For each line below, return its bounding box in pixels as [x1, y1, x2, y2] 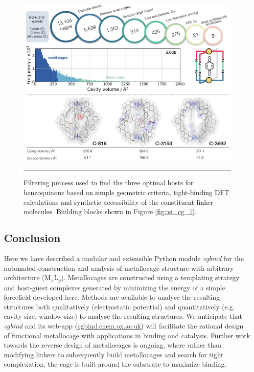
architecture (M [4, 272, 51, 283]
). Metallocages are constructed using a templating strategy [61, 272, 240, 283]
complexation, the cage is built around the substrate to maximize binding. [4, 359, 227, 369]
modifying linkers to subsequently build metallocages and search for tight [4, 349, 224, 359]
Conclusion [4, 230, 61, 245]
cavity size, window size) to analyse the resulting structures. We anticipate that [4, 311, 243, 321]
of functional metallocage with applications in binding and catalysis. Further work [4, 330, 251, 340]
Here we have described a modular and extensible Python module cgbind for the [4, 253, 244, 263]
